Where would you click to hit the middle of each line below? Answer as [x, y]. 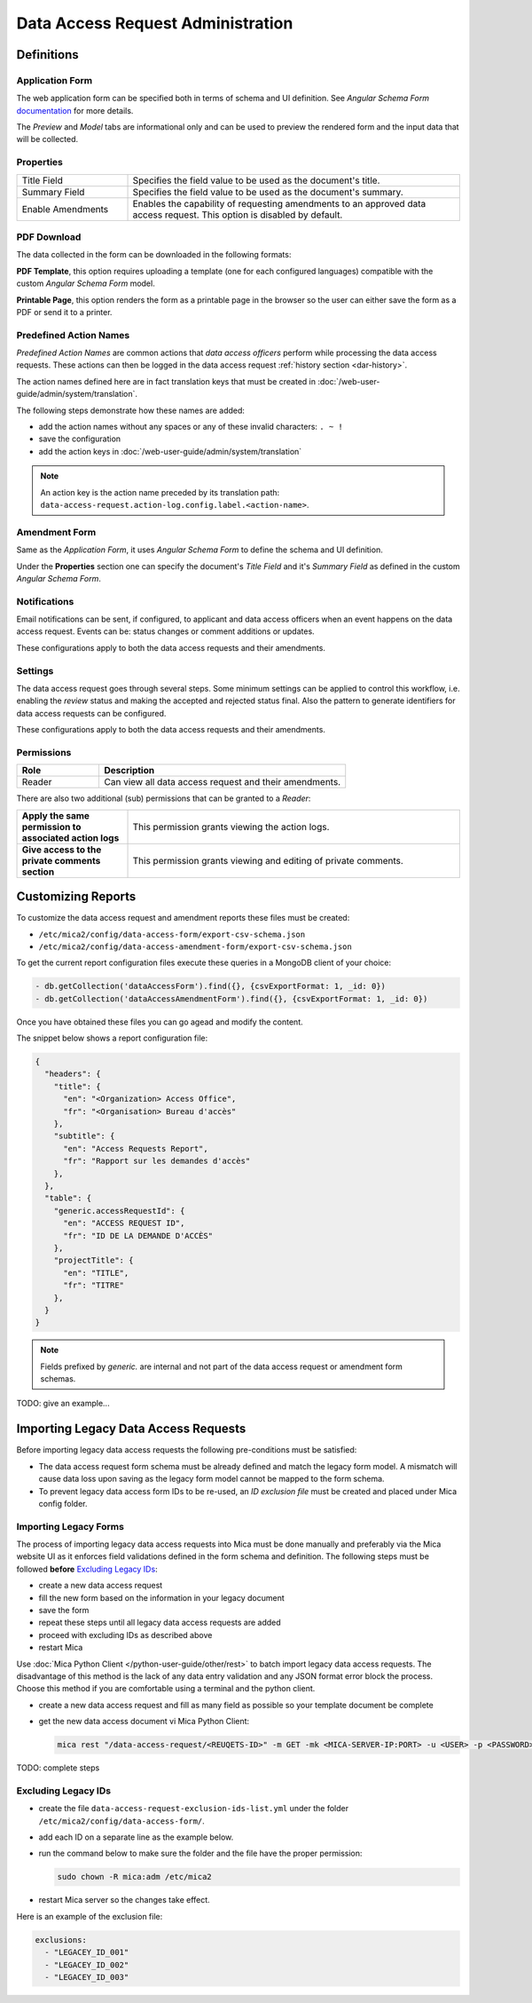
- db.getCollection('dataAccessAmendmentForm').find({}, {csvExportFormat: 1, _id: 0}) [231, 998]
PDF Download [49, 237]
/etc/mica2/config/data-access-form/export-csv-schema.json [172, 934]
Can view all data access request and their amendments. [223, 782]
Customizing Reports [76, 897]
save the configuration [80, 439]
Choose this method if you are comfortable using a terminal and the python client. [166, 1689]
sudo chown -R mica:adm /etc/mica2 [134, 1877]
